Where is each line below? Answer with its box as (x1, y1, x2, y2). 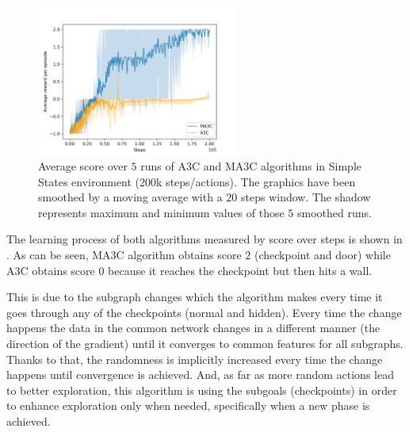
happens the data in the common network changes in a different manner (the (6, 319, 380, 336)
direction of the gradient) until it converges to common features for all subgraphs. (6, 335, 403, 352)
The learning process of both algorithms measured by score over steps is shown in (6, 231, 403, 247)
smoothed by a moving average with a (38, 189, 223, 205)
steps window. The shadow (240, 189, 371, 205)
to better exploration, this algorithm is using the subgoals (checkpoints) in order (6, 381, 397, 398)
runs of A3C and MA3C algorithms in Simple (140, 158, 361, 174)
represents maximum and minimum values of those (38, 204, 285, 220)
